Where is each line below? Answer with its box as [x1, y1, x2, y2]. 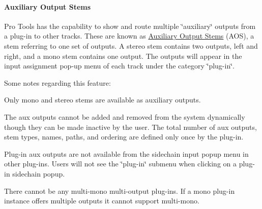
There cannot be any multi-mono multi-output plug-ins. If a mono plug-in [4, 185, 235, 196]
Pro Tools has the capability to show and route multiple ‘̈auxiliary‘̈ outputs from [4, 20, 256, 31]
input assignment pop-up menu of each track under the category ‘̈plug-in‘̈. [4, 60, 235, 71]
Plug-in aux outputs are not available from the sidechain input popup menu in [4, 148, 249, 159]
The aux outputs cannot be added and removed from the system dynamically [4, 111, 245, 122]
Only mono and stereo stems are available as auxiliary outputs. [4, 94, 201, 105]
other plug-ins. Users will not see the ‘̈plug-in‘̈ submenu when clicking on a [4, 158, 237, 169]
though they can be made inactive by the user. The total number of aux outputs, [4, 121, 257, 132]
